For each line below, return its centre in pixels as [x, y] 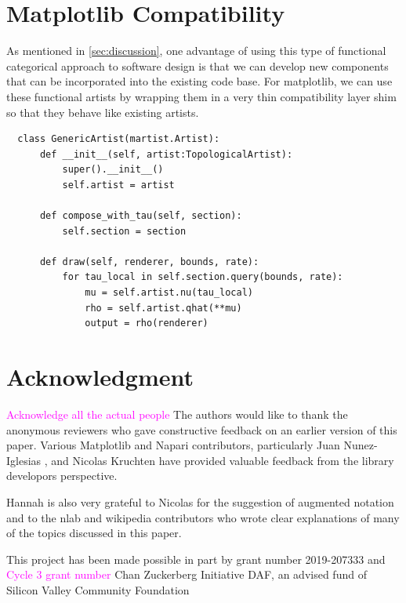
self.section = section [124, 231]
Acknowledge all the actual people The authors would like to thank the [177, 414]
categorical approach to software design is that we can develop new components [198, 65]
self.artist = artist [118, 185]
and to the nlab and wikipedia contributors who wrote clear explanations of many [203, 517]
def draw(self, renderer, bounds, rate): [149, 262]
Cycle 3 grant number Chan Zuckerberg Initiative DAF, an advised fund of [187, 574]
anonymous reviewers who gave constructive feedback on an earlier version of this [202, 429]
